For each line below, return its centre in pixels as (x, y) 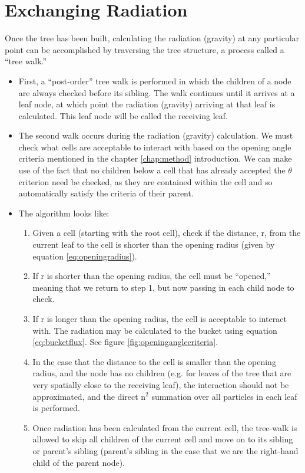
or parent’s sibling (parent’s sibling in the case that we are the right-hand (165, 450)
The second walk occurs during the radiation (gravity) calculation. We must (156, 135)
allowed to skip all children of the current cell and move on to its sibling (163, 439)
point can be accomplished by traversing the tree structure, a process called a (145, 49)
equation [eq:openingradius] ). (85, 256)
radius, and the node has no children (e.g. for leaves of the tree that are (162, 373)
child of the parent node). (79, 462)
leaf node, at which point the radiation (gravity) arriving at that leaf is (147, 104)
